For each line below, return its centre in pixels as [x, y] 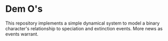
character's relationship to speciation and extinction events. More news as [84, 28]
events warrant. [22, 34]
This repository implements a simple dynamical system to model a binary [83, 23]
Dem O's [24, 9]
